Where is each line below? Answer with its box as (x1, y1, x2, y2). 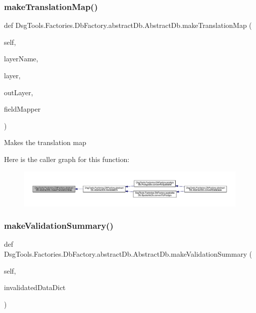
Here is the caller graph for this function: (4, 154, 130, 164)
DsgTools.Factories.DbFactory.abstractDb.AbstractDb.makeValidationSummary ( (4, 248, 252, 259)
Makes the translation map (4, 137, 86, 148)
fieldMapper (4, 104, 41, 114)
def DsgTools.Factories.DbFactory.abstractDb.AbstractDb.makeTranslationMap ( (4, 20, 252, 30)
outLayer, (4, 87, 33, 97)
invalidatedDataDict (4, 282, 66, 293)
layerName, (4, 53, 38, 64)
